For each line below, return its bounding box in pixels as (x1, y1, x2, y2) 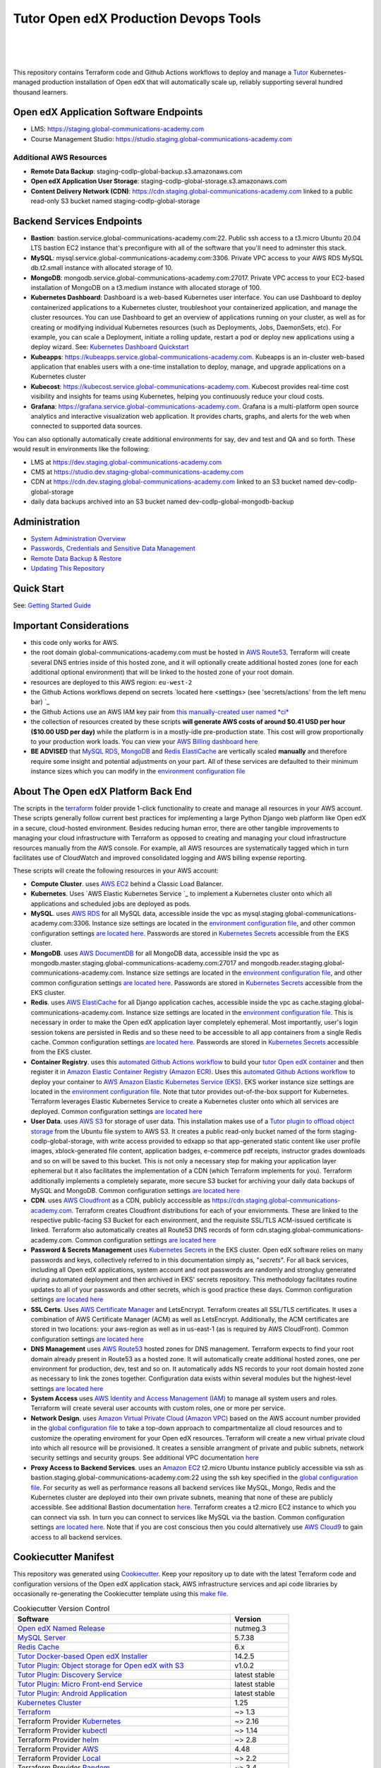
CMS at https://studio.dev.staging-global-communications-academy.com (30, 467, 243, 476)
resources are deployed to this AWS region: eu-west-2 (30, 677, 193, 686)
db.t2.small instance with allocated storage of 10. (30, 264, 174, 272)
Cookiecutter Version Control (13, 1603, 110, 1613)
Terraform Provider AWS (17, 1744, 99, 1754)
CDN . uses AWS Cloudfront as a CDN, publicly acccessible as (30, 1196, 211, 1205)
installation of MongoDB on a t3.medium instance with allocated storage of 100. (30, 283, 262, 291)
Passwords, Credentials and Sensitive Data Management (30, 545, 195, 553)
